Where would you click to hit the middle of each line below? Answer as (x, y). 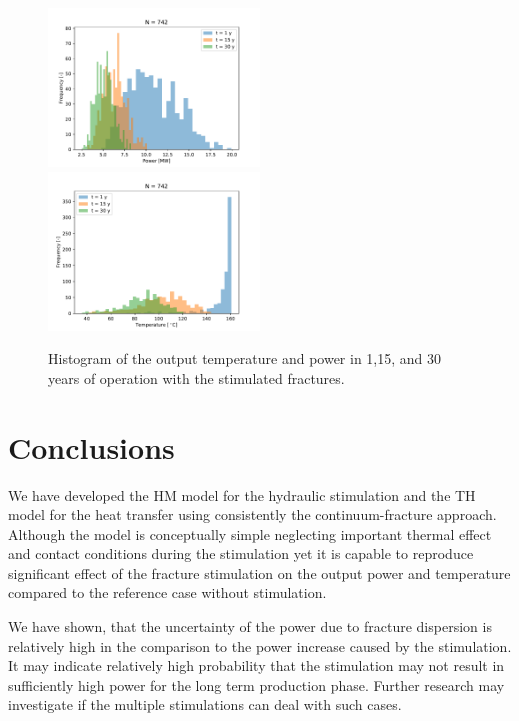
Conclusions (91, 446)
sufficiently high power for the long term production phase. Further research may (256, 684)
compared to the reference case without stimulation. (167, 592)
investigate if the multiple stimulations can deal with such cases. (205, 704)
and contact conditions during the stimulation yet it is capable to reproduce (241, 553)
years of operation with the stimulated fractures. (196, 377)
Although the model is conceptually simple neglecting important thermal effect (250, 533)
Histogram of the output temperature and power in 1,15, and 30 (245, 358)
